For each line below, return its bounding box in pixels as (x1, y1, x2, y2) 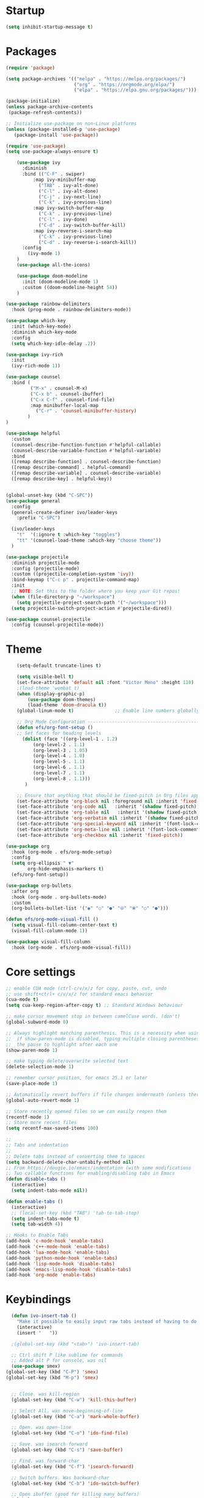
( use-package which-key (5, 318, 66, 324)
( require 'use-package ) (5, 143, 66, 149)
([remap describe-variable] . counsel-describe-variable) (11, 470, 162, 477)
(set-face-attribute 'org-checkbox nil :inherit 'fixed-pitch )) (16, 832, 183, 838)
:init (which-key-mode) (11, 323, 71, 329)
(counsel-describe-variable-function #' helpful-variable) (11, 447, 162, 453)
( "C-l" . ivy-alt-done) (38, 188, 99, 194)
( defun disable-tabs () (5, 1176, 66, 1183)
